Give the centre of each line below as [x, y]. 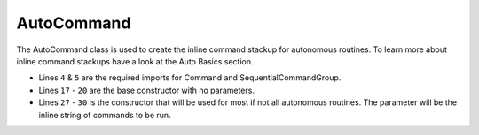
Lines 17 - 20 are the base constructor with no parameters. [146, 90]
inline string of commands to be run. [105, 115]
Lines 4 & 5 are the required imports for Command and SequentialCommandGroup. [190, 78]
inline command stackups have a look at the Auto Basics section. [135, 61]
